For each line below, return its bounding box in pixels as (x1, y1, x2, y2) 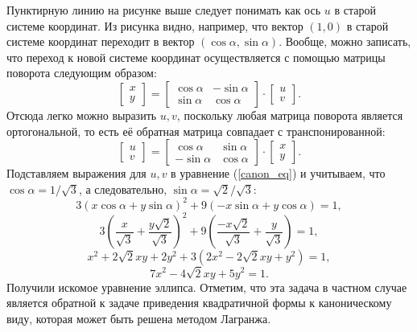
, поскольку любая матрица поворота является (176, 106, 403, 123)
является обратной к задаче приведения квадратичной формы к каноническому (6, 294, 392, 311)
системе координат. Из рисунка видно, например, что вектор (6, 17, 303, 34)
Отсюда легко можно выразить (6, 106, 157, 123)
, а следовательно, (78, 180, 167, 197)
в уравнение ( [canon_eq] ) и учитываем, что (171, 165, 386, 182)
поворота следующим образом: (6, 64, 157, 81)
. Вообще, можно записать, (279, 33, 411, 50)
